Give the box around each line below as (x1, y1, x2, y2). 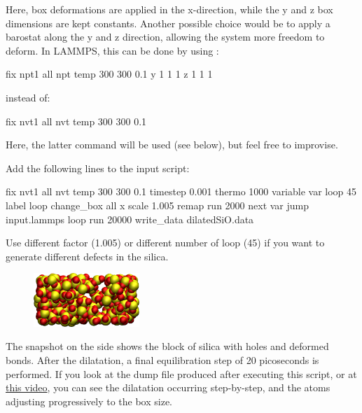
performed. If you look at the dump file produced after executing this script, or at (6, 366, 357, 381)
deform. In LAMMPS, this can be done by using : (6, 43, 219, 57)
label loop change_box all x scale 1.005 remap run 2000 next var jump (6, 197, 309, 212)
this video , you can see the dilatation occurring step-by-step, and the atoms (6, 380, 330, 395)
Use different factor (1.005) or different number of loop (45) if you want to (6, 235, 325, 250)
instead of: (6, 90, 50, 104)
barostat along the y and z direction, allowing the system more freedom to (6, 29, 325, 44)
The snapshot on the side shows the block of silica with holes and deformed (6, 339, 329, 353)
